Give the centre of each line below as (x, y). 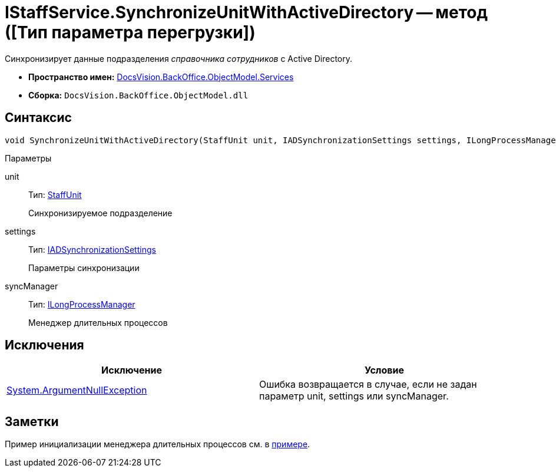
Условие (384, 370)
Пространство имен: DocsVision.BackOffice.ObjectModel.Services (161, 77)
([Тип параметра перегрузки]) (130, 32)
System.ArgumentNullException (77, 390)
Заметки (32, 421)
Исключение (132, 370)
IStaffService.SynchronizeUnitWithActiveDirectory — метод (246, 12)
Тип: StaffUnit (55, 194)
